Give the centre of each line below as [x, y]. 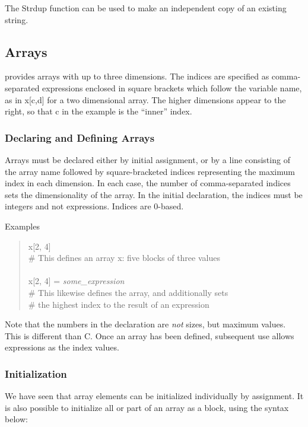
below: [16, 419]
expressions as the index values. [62, 347]
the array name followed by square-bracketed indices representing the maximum [150, 171]
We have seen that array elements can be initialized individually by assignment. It [154, 396]
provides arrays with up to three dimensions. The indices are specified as [137, 76]
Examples [22, 226]
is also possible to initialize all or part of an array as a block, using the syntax [147, 407]
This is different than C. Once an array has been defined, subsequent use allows [150, 335]
